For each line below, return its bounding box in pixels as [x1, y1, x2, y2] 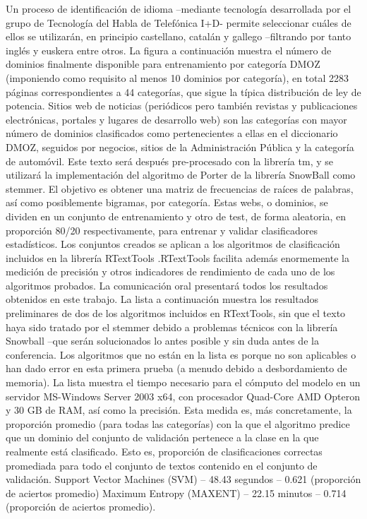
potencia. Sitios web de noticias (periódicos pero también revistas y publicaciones [6, 98, 358, 113]
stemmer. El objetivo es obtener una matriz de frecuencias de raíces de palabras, [6, 181, 354, 196]
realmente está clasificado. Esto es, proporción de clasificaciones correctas [6, 444, 323, 458]
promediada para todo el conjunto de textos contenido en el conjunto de [6, 458, 318, 472]
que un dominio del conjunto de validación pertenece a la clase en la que [6, 430, 319, 445]
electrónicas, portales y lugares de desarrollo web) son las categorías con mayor [6, 112, 347, 126]
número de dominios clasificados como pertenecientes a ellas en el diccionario [6, 126, 338, 141]
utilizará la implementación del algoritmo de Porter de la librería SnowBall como [6, 167, 356, 182]
